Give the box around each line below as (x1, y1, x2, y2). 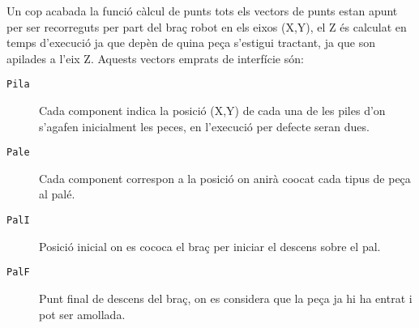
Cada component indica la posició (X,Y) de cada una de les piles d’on (39, 102, 386, 119)
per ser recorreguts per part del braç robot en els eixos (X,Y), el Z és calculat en (6, 18, 407, 35)
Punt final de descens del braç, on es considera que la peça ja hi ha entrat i (39, 289, 413, 306)
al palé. (39, 185, 75, 202)
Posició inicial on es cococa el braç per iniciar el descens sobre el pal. (39, 237, 381, 254)
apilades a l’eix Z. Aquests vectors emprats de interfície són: (6, 49, 304, 66)
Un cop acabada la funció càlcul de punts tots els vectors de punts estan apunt (6, 2, 398, 19)
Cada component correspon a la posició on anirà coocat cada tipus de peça (39, 169, 411, 186)
